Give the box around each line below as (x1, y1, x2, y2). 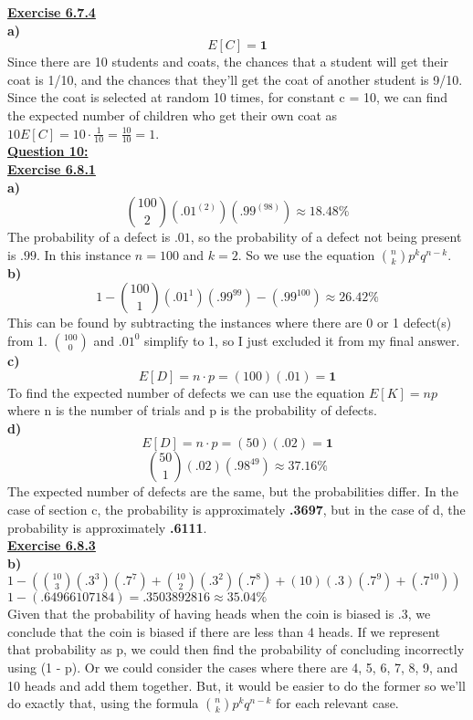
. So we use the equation (237, 245, 375, 264)
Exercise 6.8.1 (7, 159, 96, 178)
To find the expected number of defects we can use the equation (7, 382, 365, 402)
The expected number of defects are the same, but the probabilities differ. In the (7, 482, 458, 501)
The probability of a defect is (7, 227, 171, 246)
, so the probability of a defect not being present (190, 227, 462, 246)
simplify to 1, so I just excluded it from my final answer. (143, 330, 460, 350)
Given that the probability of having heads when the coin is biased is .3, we (7, 604, 431, 623)
